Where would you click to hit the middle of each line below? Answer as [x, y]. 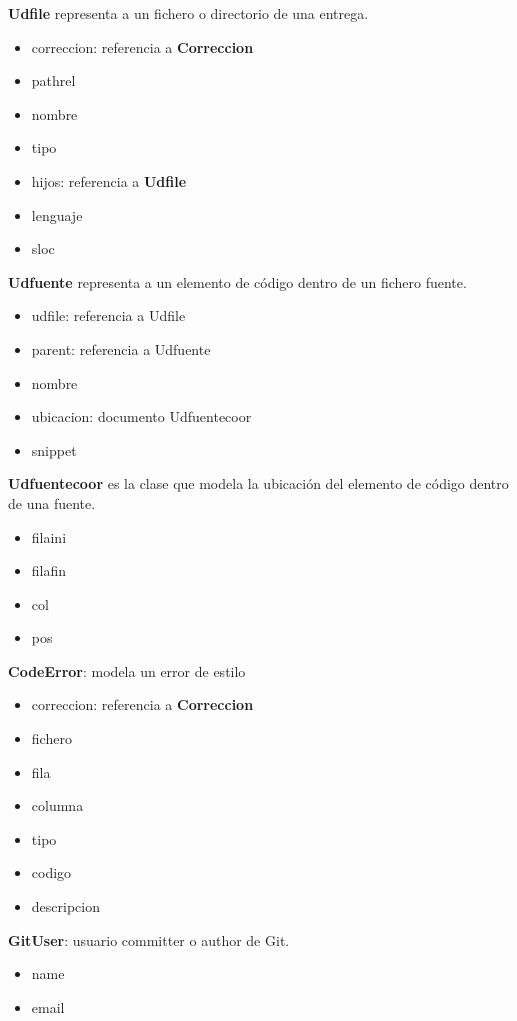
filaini [49, 536]
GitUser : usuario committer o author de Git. [149, 939]
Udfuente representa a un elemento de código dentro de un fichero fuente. [237, 281]
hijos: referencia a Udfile [109, 180]
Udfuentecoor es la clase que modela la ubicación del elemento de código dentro [258, 483]
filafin [49, 570]
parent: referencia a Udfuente [121, 348]
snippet [54, 449]
